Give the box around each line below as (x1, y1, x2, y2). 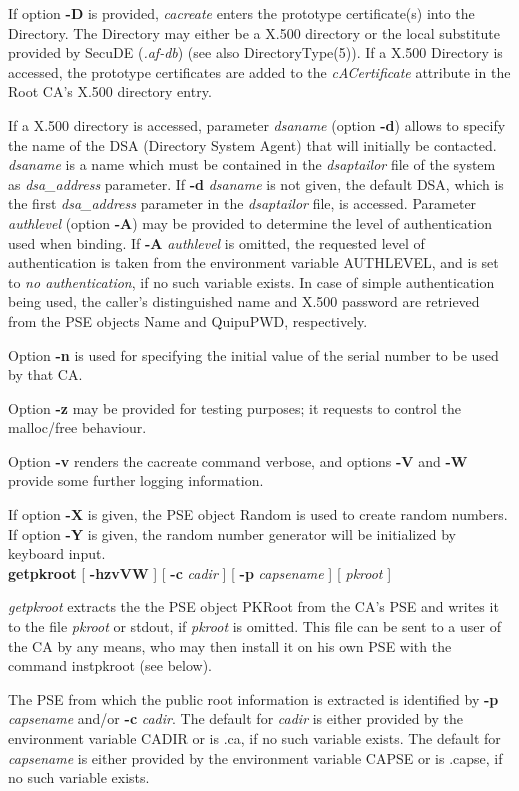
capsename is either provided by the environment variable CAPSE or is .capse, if (8, 747, 503, 768)
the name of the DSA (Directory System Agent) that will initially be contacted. (8, 134, 497, 155)
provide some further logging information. (8, 470, 264, 491)
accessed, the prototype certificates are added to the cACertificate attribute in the (8, 61, 511, 82)
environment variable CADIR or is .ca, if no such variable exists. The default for (8, 728, 501, 748)
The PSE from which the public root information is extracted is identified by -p (8, 688, 499, 709)
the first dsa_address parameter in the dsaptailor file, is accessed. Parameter (8, 193, 477, 214)
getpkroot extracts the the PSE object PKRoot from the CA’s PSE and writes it (8, 596, 499, 617)
